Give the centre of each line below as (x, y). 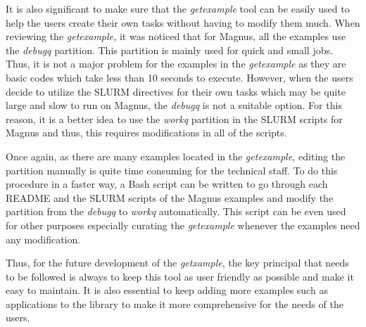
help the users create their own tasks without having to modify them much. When (183, 22)
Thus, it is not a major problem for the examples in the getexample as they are (176, 64)
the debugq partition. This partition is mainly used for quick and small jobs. (169, 50)
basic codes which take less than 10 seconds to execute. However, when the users (179, 77)
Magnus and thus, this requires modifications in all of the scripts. (146, 133)
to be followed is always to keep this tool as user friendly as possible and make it (180, 276)
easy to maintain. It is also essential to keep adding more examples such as (167, 290)
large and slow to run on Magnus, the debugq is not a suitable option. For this (174, 105)
